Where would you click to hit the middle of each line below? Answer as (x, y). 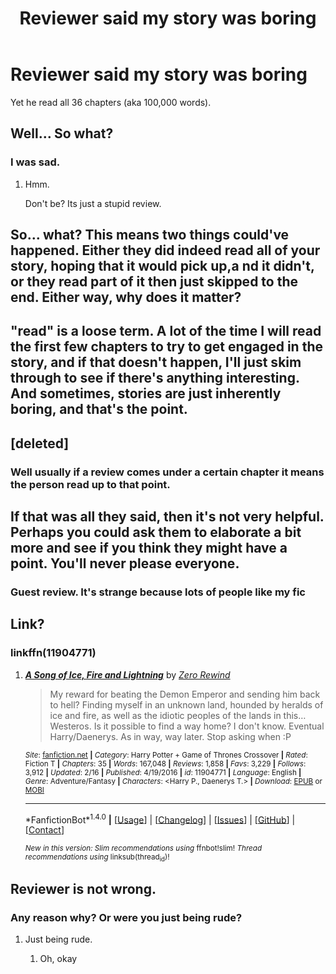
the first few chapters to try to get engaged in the (166, 347)
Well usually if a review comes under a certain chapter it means (167, 472)
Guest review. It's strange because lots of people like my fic (158, 592)
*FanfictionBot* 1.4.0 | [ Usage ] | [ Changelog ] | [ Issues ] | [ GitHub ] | (160, 819)
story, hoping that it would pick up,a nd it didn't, (162, 266)
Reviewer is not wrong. (83, 889)
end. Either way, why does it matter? (126, 297)
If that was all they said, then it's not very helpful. (167, 517)
